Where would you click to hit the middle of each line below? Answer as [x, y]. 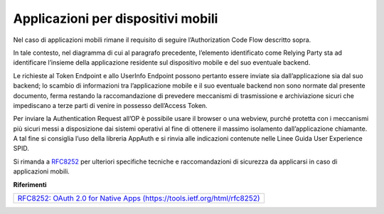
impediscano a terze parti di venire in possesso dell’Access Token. [110, 105]
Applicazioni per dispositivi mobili [116, 18]
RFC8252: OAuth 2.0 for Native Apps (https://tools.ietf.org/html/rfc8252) [139, 198]
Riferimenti [30, 184]
